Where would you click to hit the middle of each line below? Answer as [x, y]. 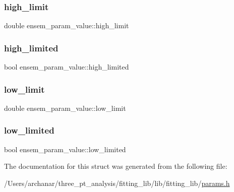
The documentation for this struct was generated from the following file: [116, 166]
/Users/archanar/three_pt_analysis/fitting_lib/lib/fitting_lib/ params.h [117, 183]
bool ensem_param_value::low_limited [65, 149]
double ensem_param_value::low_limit [65, 108]
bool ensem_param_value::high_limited [67, 67]
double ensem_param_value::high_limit [67, 25]
